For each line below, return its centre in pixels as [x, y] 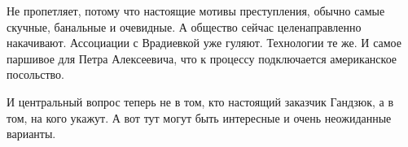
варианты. [31, 134]
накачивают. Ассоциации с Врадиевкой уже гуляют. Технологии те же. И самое [204, 43]
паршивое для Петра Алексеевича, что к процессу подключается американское [202, 58]
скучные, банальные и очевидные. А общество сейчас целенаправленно [184, 26]
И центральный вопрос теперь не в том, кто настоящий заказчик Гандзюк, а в [200, 101]
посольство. [35, 74]
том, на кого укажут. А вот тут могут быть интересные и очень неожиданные [199, 117]
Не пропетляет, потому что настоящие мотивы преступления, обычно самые [196, 11]
